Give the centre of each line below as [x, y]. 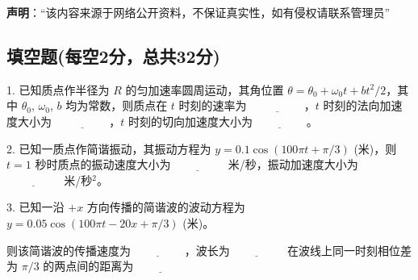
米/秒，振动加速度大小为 [293, 164]
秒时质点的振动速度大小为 [103, 164]
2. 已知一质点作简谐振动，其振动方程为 [109, 148]
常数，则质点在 [128, 105]
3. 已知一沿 [36, 207]
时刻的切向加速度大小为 [191, 121]
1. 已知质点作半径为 [58, 89]
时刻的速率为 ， [247, 105]
